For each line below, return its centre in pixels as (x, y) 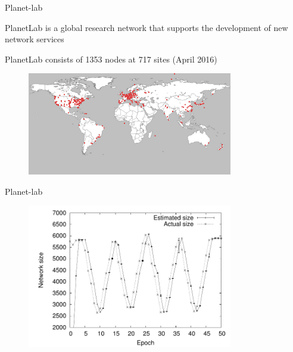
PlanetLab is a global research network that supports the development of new (146, 27)
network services (35, 39)
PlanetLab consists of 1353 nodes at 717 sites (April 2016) (111, 59)
